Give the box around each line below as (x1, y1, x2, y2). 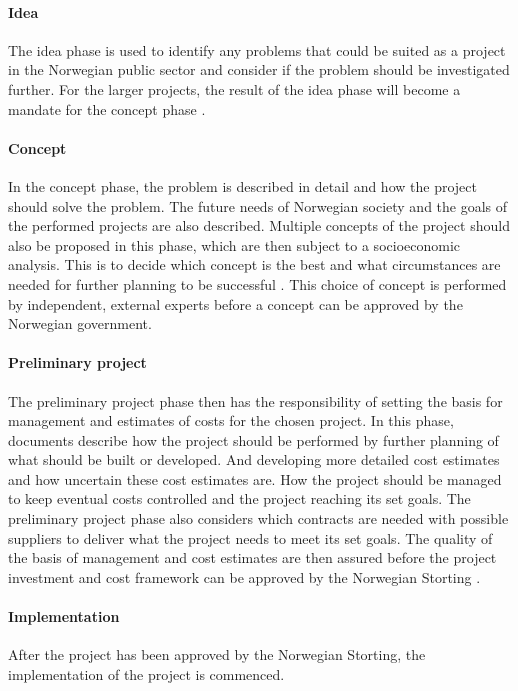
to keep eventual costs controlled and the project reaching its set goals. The (8, 488, 471, 509)
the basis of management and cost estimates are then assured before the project (8, 547, 497, 568)
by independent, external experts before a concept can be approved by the (8, 293, 463, 314)
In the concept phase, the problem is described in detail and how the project (8, 175, 477, 196)
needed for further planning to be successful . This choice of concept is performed (8, 273, 507, 294)
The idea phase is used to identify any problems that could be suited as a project (8, 39, 506, 60)
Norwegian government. (8, 313, 152, 334)
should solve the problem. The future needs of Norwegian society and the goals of (8, 195, 508, 216)
